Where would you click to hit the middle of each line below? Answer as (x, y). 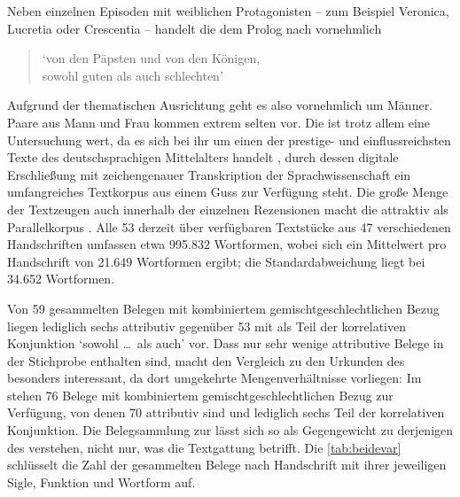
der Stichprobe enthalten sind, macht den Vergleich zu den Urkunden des (206, 360)
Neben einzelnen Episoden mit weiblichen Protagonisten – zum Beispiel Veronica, (228, 11)
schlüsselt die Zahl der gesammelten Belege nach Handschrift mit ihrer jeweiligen (227, 465)
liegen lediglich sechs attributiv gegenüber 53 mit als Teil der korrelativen (207, 326)
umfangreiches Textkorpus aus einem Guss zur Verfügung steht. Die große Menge (228, 192)
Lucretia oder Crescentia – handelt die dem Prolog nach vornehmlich (195, 28)
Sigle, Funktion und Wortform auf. (101, 481)
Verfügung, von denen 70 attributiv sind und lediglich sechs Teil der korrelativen (226, 412)
